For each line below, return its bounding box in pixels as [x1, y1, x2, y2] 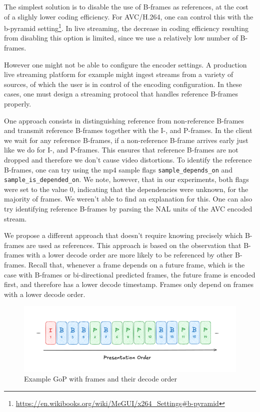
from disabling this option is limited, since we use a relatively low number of [4, 32, 238, 43]
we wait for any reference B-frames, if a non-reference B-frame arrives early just [4, 134, 248, 145]
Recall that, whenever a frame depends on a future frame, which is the [28, 259, 245, 270]
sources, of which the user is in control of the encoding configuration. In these [4, 78, 242, 89]
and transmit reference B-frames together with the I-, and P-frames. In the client [4, 125, 252, 135]
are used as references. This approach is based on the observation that [26, 239, 241, 250]
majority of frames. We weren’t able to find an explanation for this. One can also [4, 193, 252, 204]
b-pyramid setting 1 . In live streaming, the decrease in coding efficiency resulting [4, 21, 248, 33]
